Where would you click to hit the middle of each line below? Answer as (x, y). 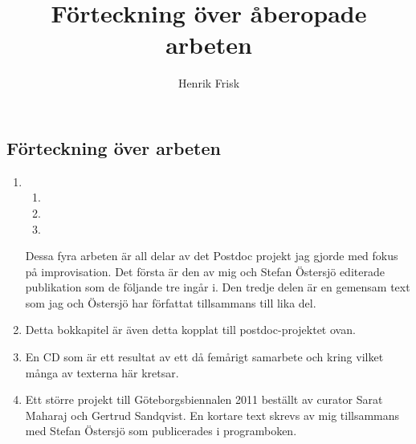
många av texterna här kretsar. (102, 372)
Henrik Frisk (209, 83)
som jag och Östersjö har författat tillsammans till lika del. (171, 302)
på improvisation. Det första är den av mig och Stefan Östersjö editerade (205, 271)
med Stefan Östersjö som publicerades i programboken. (161, 431)
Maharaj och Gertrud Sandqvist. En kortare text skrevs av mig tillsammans (212, 415)
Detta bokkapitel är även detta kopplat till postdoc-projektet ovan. (190, 330)
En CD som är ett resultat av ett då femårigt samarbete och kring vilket (204, 357)
